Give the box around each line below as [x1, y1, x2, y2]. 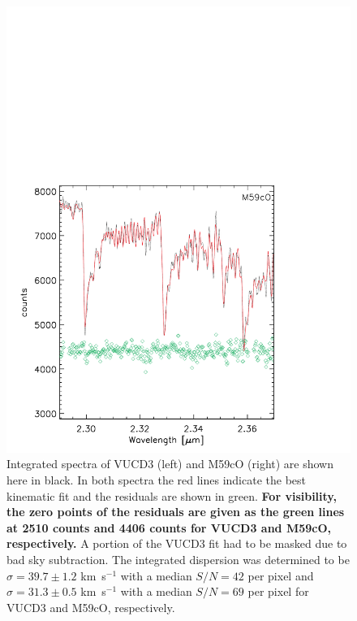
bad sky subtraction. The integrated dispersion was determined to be [6, 551, 350, 568]
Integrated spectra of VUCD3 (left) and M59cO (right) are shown [6, 455, 334, 472]
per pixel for [247, 583, 309, 600]
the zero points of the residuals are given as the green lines [6, 503, 345, 520]
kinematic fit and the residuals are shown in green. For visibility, [6, 487, 337, 504]
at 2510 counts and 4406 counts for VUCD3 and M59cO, [6, 519, 331, 536]
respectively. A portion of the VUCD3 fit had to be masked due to [6, 535, 347, 552]
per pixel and [247, 567, 314, 584]
